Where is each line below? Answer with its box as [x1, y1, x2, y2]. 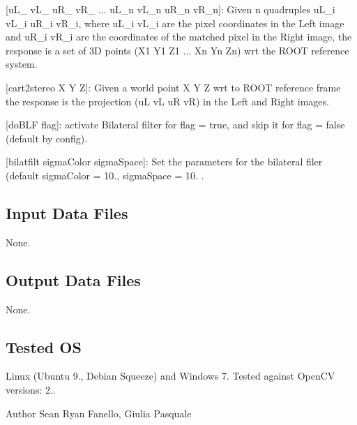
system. [6, 57, 38, 71]
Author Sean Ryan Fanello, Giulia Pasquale [6, 405, 192, 420]
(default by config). [6, 131, 88, 145]
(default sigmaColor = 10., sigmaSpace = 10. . [6, 167, 204, 182]
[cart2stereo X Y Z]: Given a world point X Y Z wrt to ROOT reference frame [6, 80, 341, 94]
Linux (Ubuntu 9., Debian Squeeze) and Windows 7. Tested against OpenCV [6, 368, 335, 383]
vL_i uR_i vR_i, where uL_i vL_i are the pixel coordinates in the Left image [6, 15, 344, 30]
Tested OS [6, 336, 82, 357]
